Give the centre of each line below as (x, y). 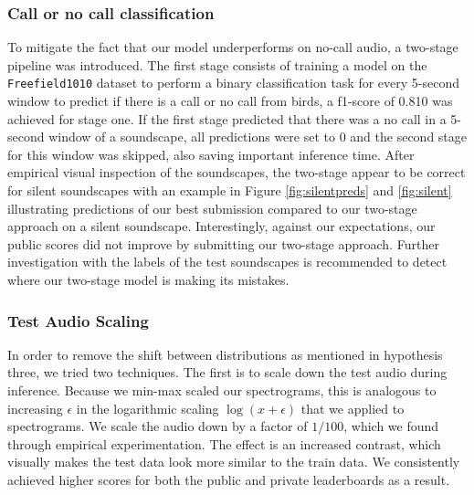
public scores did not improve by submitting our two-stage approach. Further (223, 243)
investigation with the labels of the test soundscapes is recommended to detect (227, 262)
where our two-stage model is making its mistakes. (148, 279)
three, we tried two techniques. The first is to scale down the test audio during (227, 372)
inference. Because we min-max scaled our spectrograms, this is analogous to (222, 390)
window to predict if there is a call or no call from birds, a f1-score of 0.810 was (230, 101)
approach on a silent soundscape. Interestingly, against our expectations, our (221, 226)
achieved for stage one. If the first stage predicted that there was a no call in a (227, 118)
